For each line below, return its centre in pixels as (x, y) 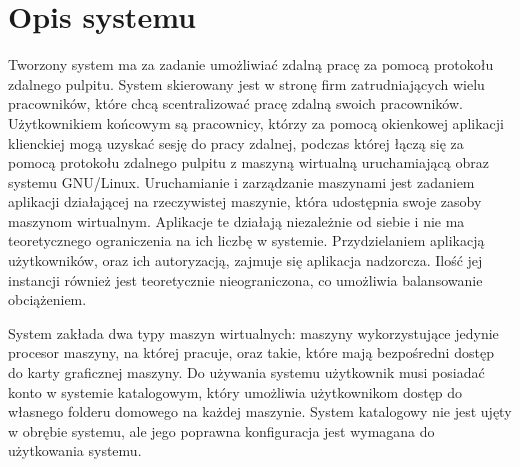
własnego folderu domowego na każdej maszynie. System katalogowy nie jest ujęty (260, 411)
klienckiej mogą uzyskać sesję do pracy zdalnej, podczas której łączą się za (236, 142)
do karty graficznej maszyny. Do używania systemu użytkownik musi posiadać (246, 372)
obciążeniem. (47, 299)
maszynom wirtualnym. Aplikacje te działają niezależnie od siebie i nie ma (236, 220)
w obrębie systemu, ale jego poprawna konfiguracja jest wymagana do (221, 430)
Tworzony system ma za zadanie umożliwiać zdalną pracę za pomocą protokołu (251, 64)
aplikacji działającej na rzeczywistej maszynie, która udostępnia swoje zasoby (245, 201)
